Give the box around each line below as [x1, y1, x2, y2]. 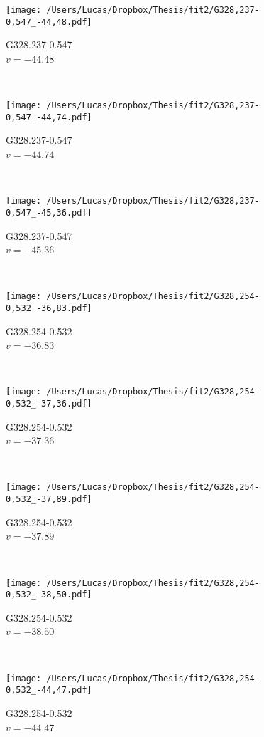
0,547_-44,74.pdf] [6, 112, 92, 122]
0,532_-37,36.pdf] [6, 399, 92, 409]
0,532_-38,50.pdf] [6, 590, 92, 600]
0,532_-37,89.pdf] [6, 494, 92, 505]
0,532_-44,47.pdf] [6, 685, 92, 696]
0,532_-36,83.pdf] [6, 303, 92, 313]
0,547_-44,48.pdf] [6, 16, 92, 27]
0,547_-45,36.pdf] [6, 207, 92, 218]
